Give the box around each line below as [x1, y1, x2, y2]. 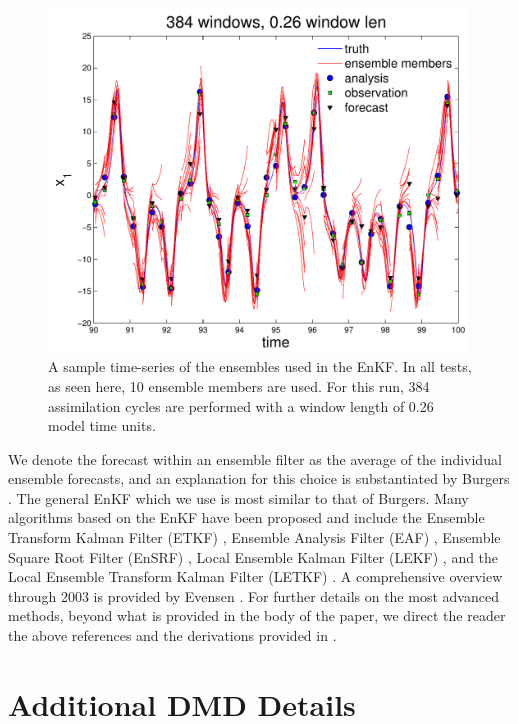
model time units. [48, 415, 156, 436]
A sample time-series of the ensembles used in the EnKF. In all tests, [48, 356, 472, 377]
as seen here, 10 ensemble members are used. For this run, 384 [48, 375, 430, 396]
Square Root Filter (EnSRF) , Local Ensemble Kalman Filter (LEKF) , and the [8, 546, 499, 567]
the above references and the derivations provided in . [8, 625, 337, 646]
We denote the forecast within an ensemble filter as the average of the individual [8, 448, 502, 469]
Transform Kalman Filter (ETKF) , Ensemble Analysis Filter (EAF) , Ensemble [8, 527, 501, 548]
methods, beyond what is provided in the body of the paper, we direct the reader [8, 605, 506, 626]
